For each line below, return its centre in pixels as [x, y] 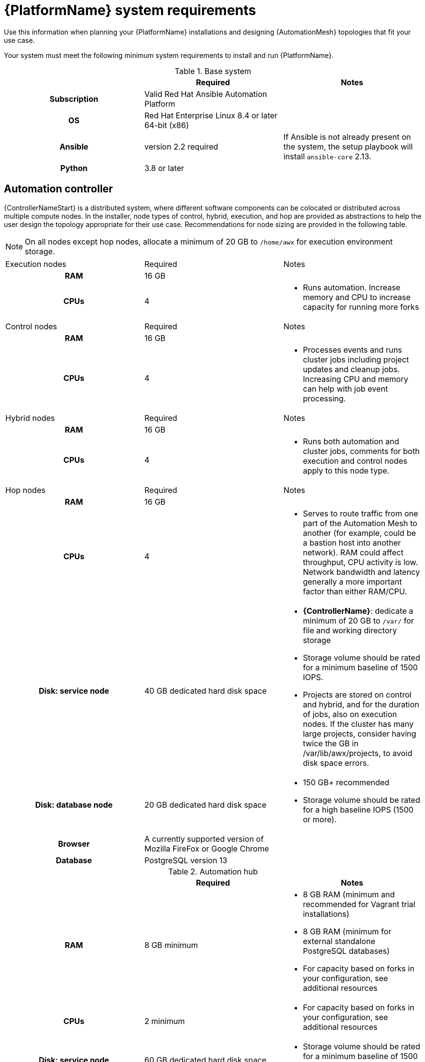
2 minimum [164, 1021]
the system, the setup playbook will [348, 146]
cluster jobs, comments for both [361, 451]
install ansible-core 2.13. [327, 156]
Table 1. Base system [213, 71]
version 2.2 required [181, 146]
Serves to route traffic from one [360, 513]
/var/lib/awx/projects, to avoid [357, 753]
